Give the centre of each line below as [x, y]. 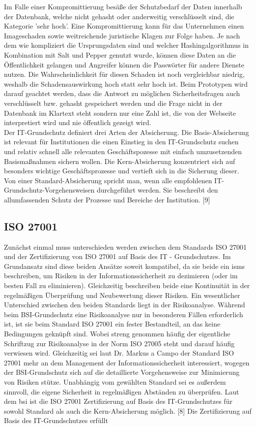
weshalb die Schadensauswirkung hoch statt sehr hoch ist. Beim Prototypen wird [126, 83]
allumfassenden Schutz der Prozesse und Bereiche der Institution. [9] [107, 199]
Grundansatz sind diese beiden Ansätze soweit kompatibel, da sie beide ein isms [124, 266]
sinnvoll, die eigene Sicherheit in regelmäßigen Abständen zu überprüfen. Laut [122, 391]
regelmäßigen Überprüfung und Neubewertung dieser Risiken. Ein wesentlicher [122, 295]
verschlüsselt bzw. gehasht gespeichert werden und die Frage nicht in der [113, 103]
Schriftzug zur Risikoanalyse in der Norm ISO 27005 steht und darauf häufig [119, 343]
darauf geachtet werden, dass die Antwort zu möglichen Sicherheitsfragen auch [122, 93]
